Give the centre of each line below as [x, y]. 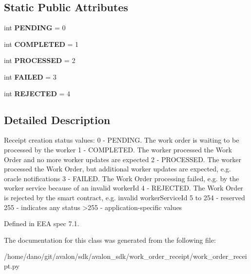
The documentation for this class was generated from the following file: [110, 240]
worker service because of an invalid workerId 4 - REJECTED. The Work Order [124, 188]
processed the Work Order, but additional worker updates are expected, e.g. [117, 169]
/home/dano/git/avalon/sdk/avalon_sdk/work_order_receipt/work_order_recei [125, 256]
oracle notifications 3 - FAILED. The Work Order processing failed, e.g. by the [122, 178]
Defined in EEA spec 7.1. [42, 223]
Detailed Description [57, 119]
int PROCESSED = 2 [40, 60]
